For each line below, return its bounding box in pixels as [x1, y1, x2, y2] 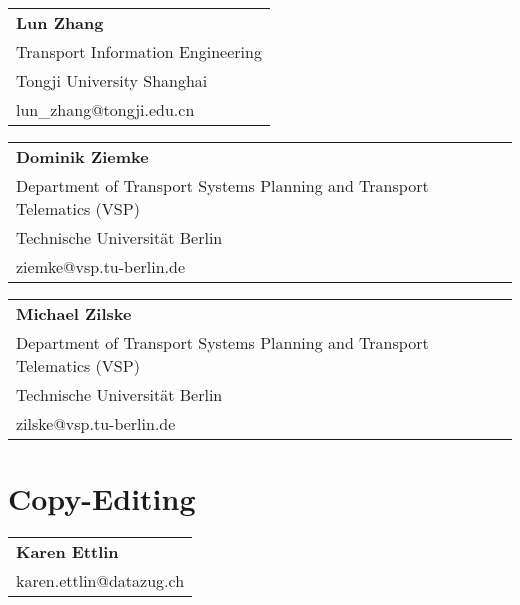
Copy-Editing [8, 478, 196, 519]
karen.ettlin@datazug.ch [16, 569, 185, 593]
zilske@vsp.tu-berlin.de [16, 412, 176, 435]
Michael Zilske [16, 302, 132, 325]
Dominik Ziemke [16, 145, 149, 168]
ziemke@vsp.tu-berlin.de [16, 255, 186, 278]
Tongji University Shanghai [16, 69, 208, 92]
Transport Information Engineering [16, 40, 262, 63]
